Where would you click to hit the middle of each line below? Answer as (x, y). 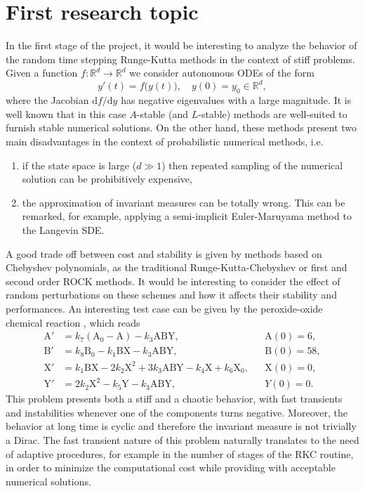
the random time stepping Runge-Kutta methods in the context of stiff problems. (180, 59)
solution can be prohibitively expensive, (107, 179)
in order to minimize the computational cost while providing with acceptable (171, 467)
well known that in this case (66, 113)
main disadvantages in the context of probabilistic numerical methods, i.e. (165, 141)
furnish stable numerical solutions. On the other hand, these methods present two (181, 127)
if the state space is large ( (79, 165)
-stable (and (162, 113)
